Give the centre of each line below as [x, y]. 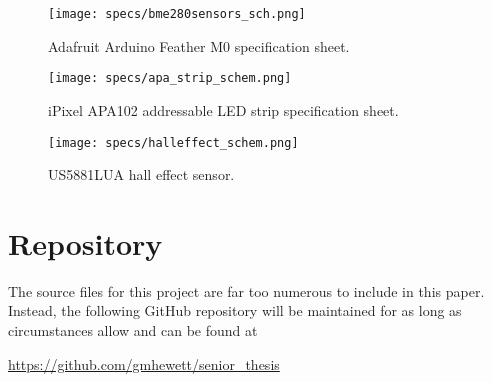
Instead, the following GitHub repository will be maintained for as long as [235, 310]
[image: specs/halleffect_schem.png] [173, 142]
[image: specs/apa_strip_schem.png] [170, 78]
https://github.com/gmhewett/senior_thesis [144, 363]
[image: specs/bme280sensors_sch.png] [177, 14]
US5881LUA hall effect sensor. [141, 174]
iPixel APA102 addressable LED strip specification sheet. [223, 109]
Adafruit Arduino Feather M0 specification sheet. [199, 45]
